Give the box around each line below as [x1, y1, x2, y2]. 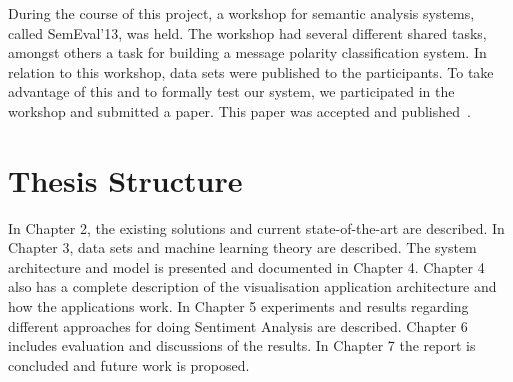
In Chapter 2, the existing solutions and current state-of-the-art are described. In [8, 217, 505, 238]
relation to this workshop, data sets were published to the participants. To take [8, 61, 494, 82]
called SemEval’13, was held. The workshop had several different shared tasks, [8, 22, 487, 43]
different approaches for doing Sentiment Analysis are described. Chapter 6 [8, 315, 468, 336]
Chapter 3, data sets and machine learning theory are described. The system [8, 237, 477, 258]
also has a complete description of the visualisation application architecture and [8, 276, 497, 297]
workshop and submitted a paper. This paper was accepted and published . [8, 100, 471, 121]
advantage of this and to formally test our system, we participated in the [8, 81, 455, 102]
